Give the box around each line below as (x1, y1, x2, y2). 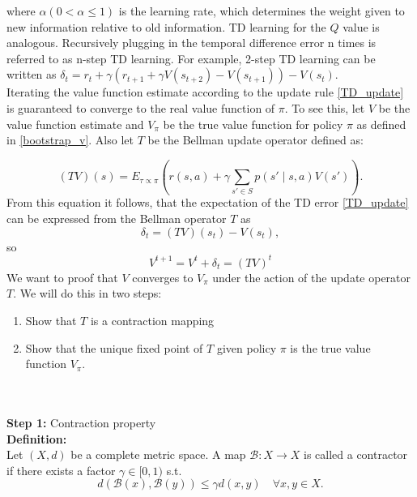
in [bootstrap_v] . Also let (6, 131, 134, 148)
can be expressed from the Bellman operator (6, 210, 227, 227)
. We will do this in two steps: (13, 285, 162, 302)
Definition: (6, 430, 67, 447)
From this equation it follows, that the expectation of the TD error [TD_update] (6, 194, 409, 211)
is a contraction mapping (90, 311, 215, 328)
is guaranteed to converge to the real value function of (6, 99, 275, 116)
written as (6, 66, 57, 83)
